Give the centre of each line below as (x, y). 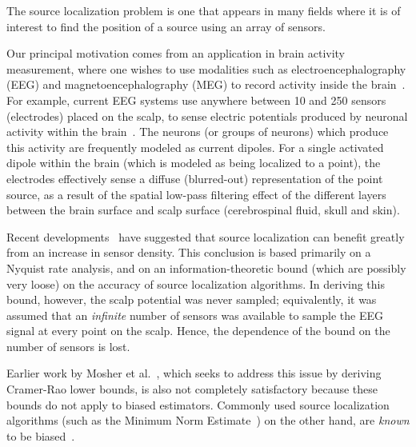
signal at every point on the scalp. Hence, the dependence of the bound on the (198, 331)
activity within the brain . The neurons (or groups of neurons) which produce (198, 132)
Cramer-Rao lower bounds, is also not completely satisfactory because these (192, 389)
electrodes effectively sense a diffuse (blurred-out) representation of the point (195, 178)
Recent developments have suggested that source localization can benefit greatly (206, 236)
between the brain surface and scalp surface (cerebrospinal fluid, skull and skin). (203, 210)
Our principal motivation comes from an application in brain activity (176, 53)
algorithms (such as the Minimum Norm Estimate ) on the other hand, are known (208, 420)
